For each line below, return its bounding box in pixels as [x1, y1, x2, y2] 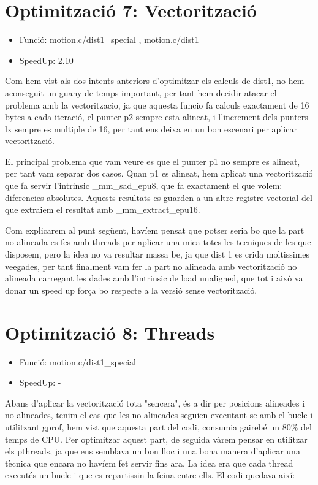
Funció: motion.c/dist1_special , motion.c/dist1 [19, 33, 199, 46]
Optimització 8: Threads [5, 319, 215, 345]
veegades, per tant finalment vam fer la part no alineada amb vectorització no [5, 259, 297, 272]
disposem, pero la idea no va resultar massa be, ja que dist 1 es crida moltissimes [5, 248, 310, 261]
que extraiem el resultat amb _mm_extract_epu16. [5, 203, 200, 216]
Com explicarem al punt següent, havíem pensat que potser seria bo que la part [5, 223, 305, 236]
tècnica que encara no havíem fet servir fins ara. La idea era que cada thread [5, 456, 293, 469]
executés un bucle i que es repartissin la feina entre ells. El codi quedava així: [5, 468, 295, 481]
